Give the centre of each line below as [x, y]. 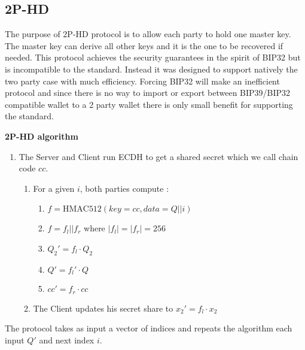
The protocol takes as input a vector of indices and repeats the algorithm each [149, 328]
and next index [67, 340]
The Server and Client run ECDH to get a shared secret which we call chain [158, 156]
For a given [54, 188]
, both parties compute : [124, 188]
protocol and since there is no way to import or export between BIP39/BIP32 [148, 93]
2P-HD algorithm [42, 136]
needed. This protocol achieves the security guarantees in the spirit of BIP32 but [153, 57]
